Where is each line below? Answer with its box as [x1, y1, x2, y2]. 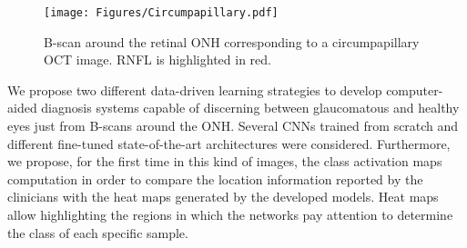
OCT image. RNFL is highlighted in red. [44, 50, 271, 69]
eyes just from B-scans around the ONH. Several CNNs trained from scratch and [7, 116, 459, 135]
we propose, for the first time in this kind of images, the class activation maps [7, 152, 442, 171]
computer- [386, 80, 443, 99]
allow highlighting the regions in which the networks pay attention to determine [7, 205, 453, 223]
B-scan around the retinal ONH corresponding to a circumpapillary [44, 32, 420, 51]
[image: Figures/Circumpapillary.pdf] [44, 6, 279, 19]
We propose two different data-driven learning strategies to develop [7, 80, 382, 99]
